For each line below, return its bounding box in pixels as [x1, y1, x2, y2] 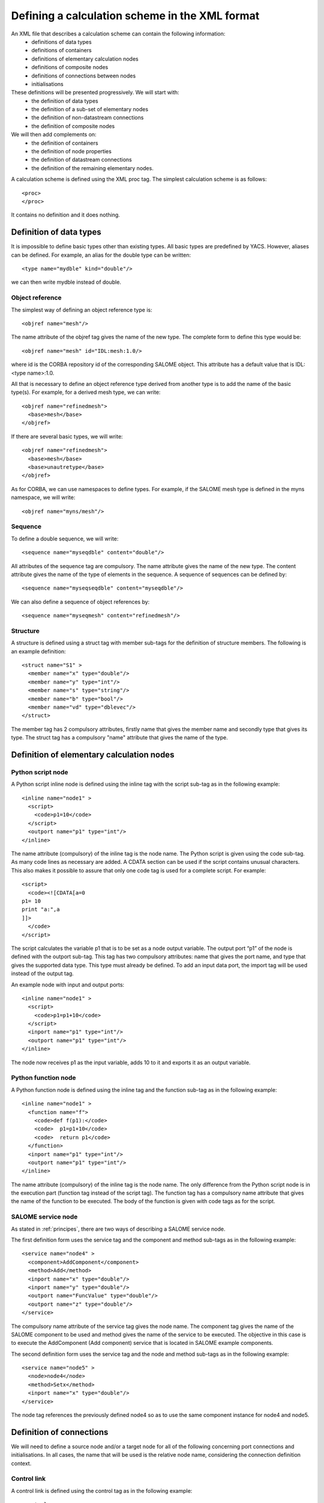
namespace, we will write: [11, 494, 76, 501]
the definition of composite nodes [31, 122, 115, 129]
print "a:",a [22, 906, 60, 913]
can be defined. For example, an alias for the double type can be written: [11, 251, 191, 259]
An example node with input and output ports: [11, 981, 125, 988]
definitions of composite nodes [31, 64, 109, 71]
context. [11, 1460, 32, 1467]
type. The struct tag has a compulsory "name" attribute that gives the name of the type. [11, 734, 228, 741]
